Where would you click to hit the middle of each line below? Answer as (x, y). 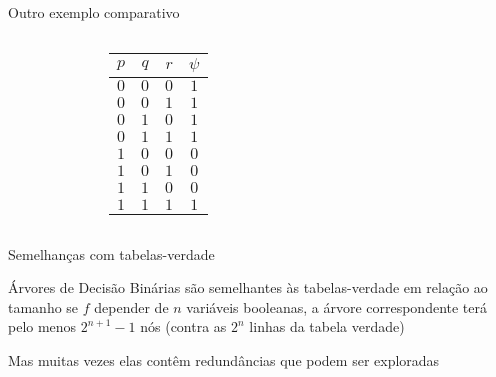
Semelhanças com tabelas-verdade (111, 253)
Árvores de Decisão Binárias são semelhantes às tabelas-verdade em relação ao (248, 287)
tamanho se (43, 306)
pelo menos (42, 326)
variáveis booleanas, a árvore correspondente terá (337, 306)
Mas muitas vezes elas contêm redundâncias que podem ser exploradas (224, 359)
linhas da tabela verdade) (327, 326)
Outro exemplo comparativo (94, 12)
